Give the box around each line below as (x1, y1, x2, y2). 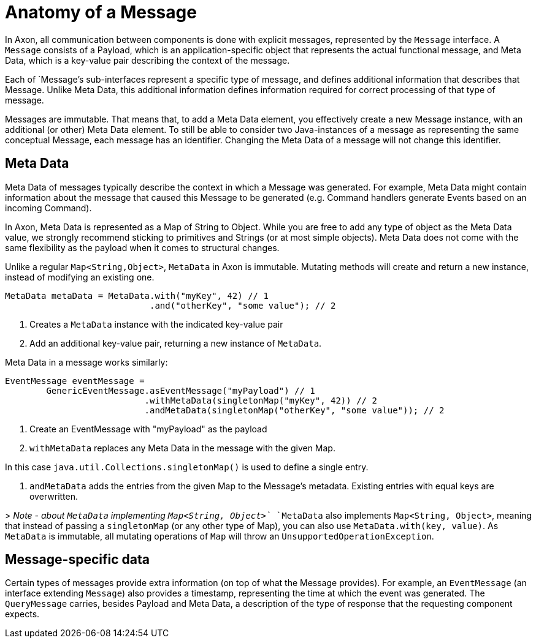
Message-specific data (5, 552, 150, 568)
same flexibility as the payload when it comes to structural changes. (5, 242, 280, 253)
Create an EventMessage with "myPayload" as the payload (29, 423, 267, 434)
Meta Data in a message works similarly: (5, 356, 168, 367)
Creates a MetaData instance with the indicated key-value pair (29, 318, 283, 329)
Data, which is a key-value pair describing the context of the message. (5, 55, 290, 66)
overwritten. (29, 491, 78, 502)
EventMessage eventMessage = (5, 375, 145, 386)
